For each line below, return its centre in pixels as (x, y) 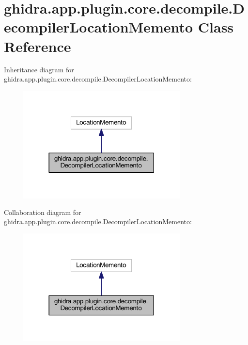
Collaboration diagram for (43, 212)
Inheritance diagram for (39, 69)
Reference (38, 46)
